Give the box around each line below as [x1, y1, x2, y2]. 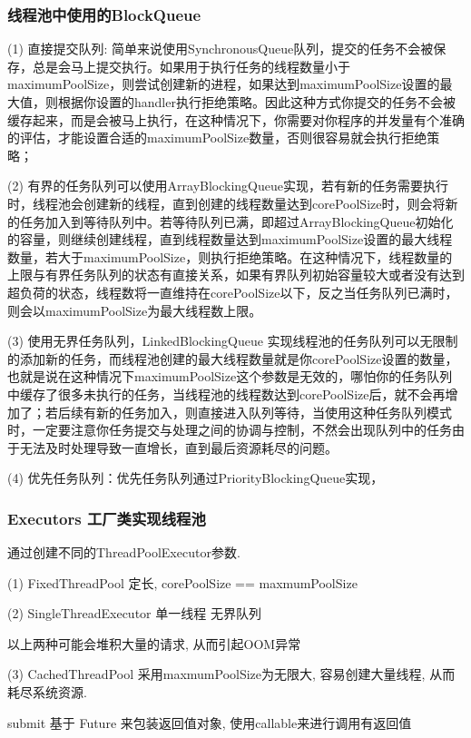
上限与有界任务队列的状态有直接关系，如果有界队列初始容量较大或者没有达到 [7, 265, 465, 284]
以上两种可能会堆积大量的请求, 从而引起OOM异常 [7, 634, 301, 653]
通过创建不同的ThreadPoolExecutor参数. [7, 543, 240, 562]
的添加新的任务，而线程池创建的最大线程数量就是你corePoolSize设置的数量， [7, 349, 458, 368]
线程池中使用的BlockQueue [7, 3, 201, 25]
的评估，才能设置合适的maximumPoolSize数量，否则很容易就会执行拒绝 [7, 128, 427, 147]
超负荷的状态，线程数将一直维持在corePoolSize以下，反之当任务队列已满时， [7, 282, 458, 301]
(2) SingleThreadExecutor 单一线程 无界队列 [7, 604, 261, 623]
